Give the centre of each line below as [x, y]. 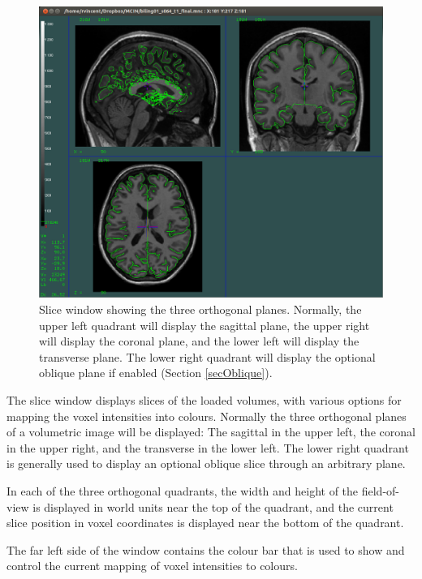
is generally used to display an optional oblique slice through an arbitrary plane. [206, 463]
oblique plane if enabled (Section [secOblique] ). [156, 373]
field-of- [381, 490]
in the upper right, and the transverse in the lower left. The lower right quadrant [208, 447]
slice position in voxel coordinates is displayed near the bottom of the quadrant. [205, 523]
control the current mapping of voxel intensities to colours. [152, 566]
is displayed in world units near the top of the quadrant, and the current [213, 506]
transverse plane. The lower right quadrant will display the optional [207, 356]
